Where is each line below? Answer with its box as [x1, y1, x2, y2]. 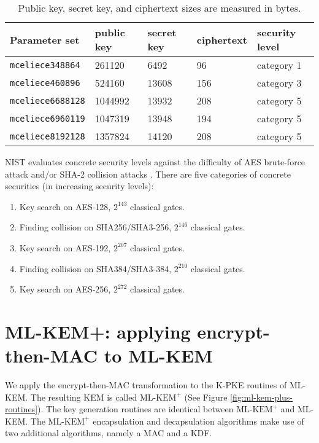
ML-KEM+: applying [5, 318, 191, 343]
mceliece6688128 [10, 95, 85, 106]
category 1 [256, 58, 302, 72]
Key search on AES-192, [19, 241, 111, 254]
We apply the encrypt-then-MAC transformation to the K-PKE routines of [5, 378, 287, 391]
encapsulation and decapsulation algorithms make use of [93, 414, 304, 427]
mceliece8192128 [10, 131, 85, 141]
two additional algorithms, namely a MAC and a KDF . [5, 426, 212, 439]
